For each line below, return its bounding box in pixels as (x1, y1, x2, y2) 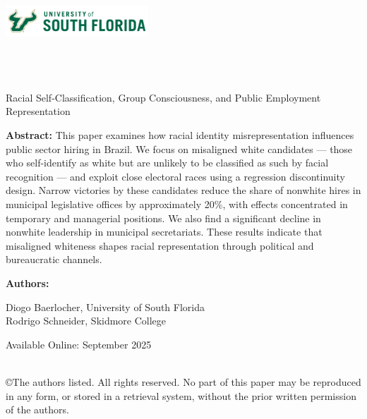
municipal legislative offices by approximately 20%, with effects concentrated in (6, 197, 348, 212)
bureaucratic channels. (6, 252, 102, 267)
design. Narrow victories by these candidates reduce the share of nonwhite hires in (6, 183, 361, 198)
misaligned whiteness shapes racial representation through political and (6, 238, 314, 253)
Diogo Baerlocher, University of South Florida (6, 299, 205, 314)
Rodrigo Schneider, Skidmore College (6, 313, 167, 328)
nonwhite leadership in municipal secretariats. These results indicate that (6, 224, 323, 239)
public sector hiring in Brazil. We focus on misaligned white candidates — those (6, 141, 353, 156)
